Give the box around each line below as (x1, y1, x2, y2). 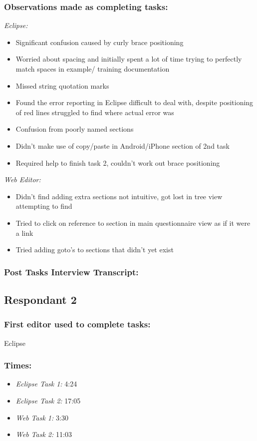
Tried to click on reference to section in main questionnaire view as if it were (15, 217, 251, 228)
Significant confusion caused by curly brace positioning (15, 37, 184, 47)
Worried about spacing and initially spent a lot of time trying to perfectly (15, 54, 242, 64)
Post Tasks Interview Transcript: (4, 265, 139, 278)
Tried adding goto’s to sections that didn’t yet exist (15, 244, 174, 255)
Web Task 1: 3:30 (15, 412, 68, 422)
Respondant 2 (4, 291, 77, 307)
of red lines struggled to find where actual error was (15, 107, 174, 117)
